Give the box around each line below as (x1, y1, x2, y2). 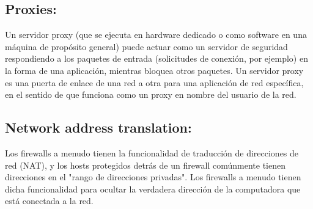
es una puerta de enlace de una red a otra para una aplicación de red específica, (5, 76, 304, 89)
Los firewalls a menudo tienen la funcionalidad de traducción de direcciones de (5, 146, 299, 159)
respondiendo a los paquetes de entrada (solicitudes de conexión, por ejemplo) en (5, 52, 308, 65)
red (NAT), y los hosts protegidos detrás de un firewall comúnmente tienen (5, 158, 286, 171)
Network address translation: (5, 118, 192, 137)
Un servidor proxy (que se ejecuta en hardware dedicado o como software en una (5, 28, 307, 41)
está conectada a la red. (5, 194, 94, 207)
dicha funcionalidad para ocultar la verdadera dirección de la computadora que (5, 182, 301, 195)
